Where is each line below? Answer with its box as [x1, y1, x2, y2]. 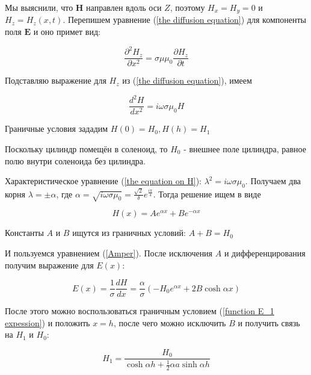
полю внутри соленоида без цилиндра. [5, 154, 146, 167]
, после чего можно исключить [113, 316, 226, 329]
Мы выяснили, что [5, 1, 73, 13]
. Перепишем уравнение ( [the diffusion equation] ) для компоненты [63, 13, 306, 26]
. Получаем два [245, 175, 301, 187]
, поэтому [170, 1, 205, 13]
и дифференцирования [224, 247, 306, 259]
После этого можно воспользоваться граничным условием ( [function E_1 [5, 305, 274, 317]
